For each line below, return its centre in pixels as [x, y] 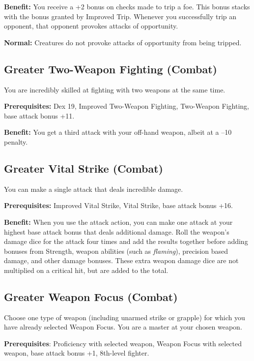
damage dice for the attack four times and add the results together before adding [126, 241]
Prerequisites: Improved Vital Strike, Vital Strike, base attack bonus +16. [118, 205]
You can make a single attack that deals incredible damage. [94, 189]
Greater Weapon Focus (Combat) [91, 296]
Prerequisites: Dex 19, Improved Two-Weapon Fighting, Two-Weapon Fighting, [127, 106]
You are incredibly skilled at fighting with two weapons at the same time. [115, 89]
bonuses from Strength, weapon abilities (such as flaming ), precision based [116, 251]
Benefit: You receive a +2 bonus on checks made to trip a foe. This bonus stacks [127, 6]
